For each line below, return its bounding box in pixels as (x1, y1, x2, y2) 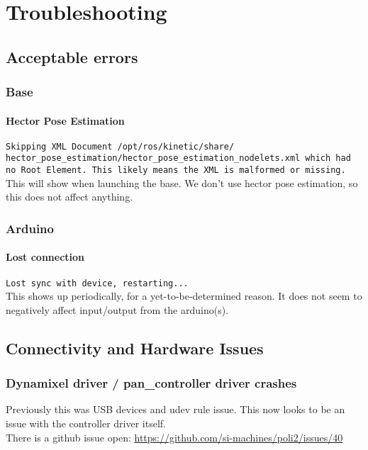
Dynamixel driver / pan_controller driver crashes (6, 374, 297, 392)
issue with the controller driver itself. (6, 416, 166, 431)
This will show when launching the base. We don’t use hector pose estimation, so (6, 175, 358, 190)
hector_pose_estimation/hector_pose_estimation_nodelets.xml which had (6, 153, 351, 164)
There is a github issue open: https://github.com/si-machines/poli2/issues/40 (6, 429, 343, 444)
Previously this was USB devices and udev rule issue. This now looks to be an (6, 402, 345, 417)
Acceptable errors (6, 45, 138, 67)
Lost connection (6, 249, 85, 264)
